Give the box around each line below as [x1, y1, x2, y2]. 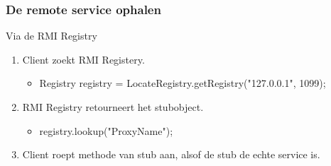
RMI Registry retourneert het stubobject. [22, 100, 204, 114]
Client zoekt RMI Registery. [22, 52, 145, 66]
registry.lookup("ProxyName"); [39, 123, 173, 138]
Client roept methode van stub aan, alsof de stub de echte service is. [22, 147, 320, 162]
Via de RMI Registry [6, 28, 97, 43]
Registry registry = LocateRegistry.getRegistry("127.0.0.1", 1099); [39, 76, 326, 90]
